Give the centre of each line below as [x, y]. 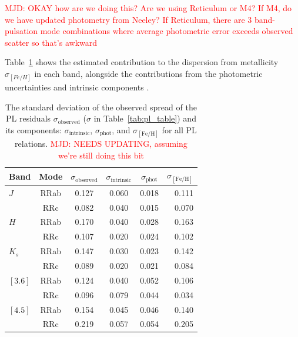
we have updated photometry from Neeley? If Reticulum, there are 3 [128, 19]
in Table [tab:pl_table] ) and [145, 118]
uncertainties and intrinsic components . [77, 87]
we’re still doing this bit [101, 155]
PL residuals [29, 118]
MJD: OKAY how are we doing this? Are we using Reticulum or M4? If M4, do [148, 8]
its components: [34, 129]
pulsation [21, 31]
